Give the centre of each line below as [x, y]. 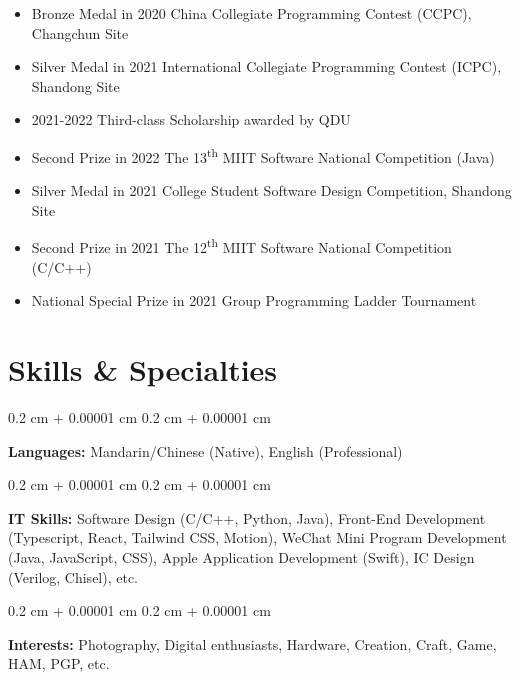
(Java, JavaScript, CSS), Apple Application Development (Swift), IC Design [241, 556]
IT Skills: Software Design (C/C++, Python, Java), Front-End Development [247, 517]
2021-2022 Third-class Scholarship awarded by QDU [191, 119]
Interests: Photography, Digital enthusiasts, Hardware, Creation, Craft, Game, [252, 643]
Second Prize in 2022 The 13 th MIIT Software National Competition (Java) [263, 155]
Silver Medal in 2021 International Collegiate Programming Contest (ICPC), [266, 66]
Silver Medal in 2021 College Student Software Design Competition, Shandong [271, 190]
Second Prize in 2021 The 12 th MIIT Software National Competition [241, 246]
